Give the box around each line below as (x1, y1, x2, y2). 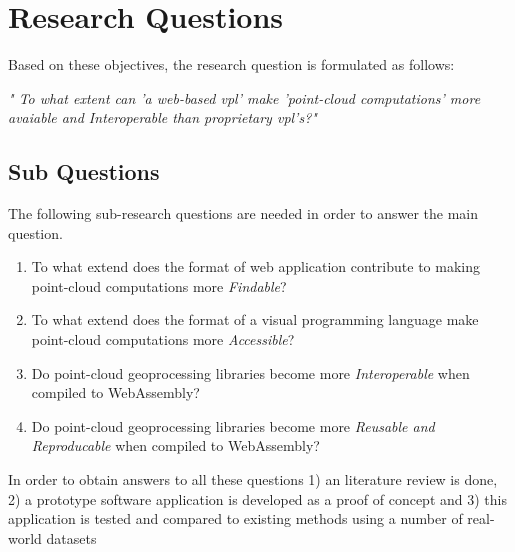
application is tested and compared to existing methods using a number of (8, 508, 463, 529)
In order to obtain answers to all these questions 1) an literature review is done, (8, 469, 498, 490)
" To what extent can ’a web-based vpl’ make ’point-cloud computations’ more (8, 87, 481, 108)
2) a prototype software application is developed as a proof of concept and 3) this (8, 488, 507, 509)
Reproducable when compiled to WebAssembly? (31, 435, 320, 456)
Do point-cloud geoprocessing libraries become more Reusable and (31, 415, 435, 436)
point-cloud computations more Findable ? (31, 275, 287, 296)
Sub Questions (8, 156, 160, 187)
